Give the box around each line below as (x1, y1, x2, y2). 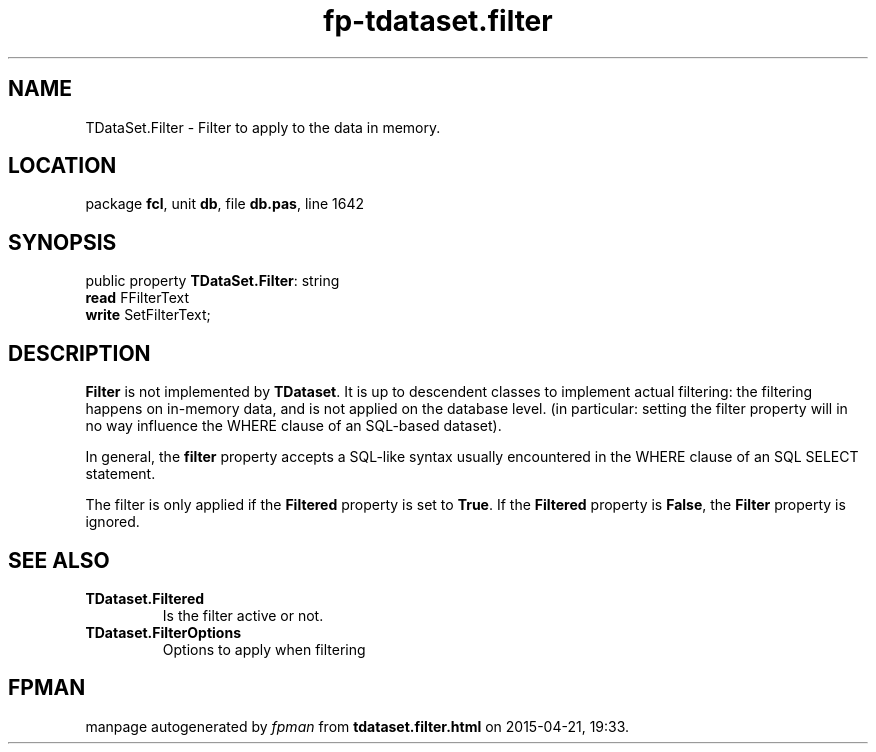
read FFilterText (85, 289, 190, 307)
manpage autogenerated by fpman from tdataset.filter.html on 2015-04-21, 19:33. (85, 717, 630, 735)
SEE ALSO (8, 547, 110, 573)
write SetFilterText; (85, 306, 211, 324)
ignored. (85, 513, 140, 531)
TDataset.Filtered (85, 589, 205, 607)
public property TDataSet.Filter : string (85, 272, 340, 290)
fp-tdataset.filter (323, 4, 553, 38)
